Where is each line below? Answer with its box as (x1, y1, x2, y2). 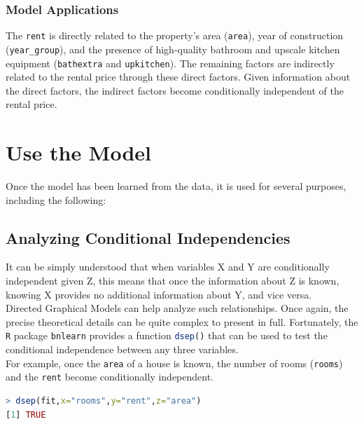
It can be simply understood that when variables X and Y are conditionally (6, 259, 330, 274)
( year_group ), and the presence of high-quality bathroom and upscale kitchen (6, 41, 340, 56)
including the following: (6, 192, 106, 207)
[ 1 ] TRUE (6, 409, 46, 420)
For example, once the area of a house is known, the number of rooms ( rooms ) (6, 355, 343, 370)
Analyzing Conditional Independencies (6, 226, 290, 248)
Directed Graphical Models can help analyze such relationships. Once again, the (6, 301, 349, 315)
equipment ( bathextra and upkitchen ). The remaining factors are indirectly (6, 55, 335, 70)
